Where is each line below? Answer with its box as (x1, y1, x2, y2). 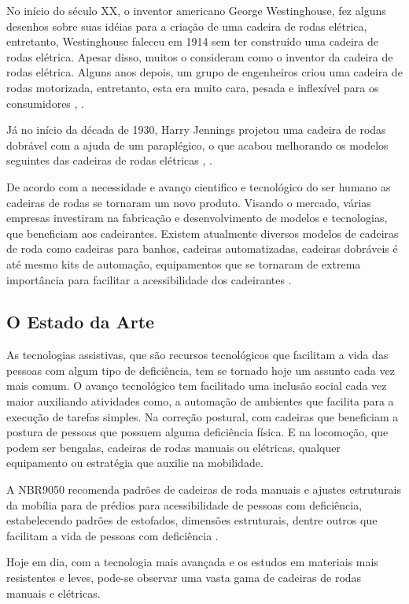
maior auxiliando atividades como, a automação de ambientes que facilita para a (6, 393, 394, 409)
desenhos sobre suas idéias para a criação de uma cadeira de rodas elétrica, (6, 17, 367, 34)
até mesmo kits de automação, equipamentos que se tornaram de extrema (6, 255, 361, 272)
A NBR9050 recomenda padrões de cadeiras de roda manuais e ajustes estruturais (6, 481, 402, 498)
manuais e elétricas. (6, 584, 101, 601)
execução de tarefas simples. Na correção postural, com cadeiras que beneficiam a (6, 408, 399, 424)
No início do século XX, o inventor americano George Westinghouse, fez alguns (6, 2, 386, 18)
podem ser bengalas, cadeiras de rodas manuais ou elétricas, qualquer (6, 439, 341, 455)
